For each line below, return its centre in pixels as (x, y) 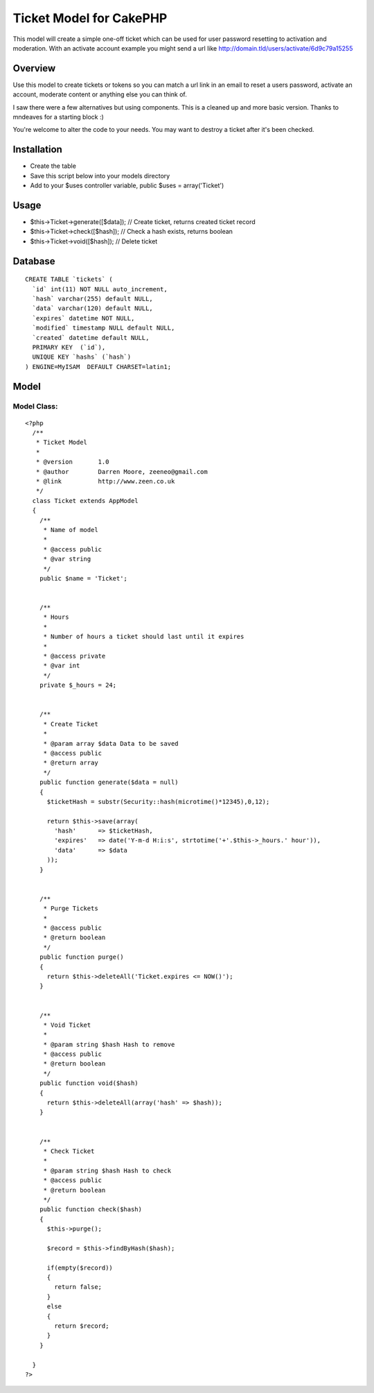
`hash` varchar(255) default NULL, (93, 299)
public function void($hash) (89, 1083)
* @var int (62, 666)
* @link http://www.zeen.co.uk (105, 481)
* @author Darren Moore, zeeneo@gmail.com (122, 471)
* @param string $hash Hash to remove (109, 1044)
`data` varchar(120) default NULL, (93, 308)
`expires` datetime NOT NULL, (83, 318)
